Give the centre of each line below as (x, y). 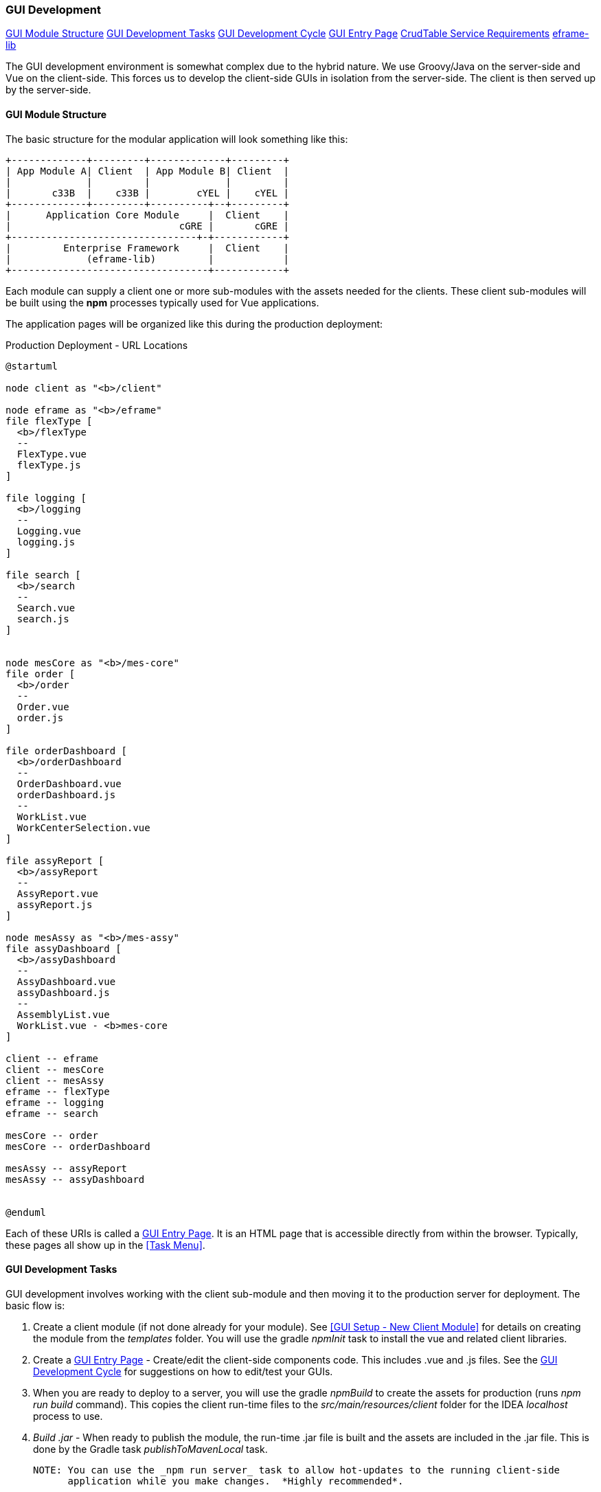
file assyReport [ (55, 860)
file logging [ (46, 498)
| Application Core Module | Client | (148, 215)
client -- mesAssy (55, 1080)
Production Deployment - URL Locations (97, 345)
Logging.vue (49, 531)
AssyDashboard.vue (66, 981)
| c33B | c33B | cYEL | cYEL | (148, 193)
